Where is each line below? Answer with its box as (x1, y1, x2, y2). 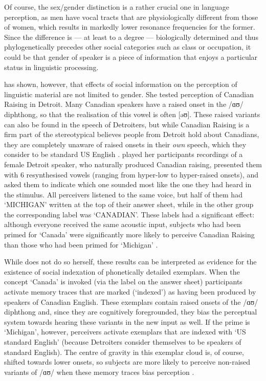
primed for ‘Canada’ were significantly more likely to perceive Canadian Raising (4, 229, 255, 240)
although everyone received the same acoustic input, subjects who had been (4, 219, 241, 230)
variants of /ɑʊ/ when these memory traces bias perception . (4, 366, 194, 377)
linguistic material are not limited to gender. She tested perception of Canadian (4, 88, 254, 99)
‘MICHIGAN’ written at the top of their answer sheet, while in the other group (4, 199, 254, 210)
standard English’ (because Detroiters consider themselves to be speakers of (4, 337, 241, 347)
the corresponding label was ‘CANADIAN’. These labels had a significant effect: (4, 209, 255, 219)
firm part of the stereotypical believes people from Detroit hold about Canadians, (4, 129, 259, 140)
